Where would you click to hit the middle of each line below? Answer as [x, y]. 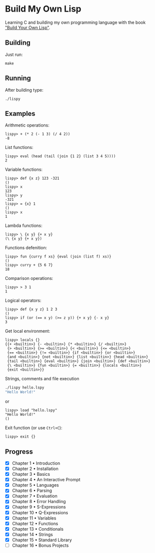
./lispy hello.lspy [25, 388]
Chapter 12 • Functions [35, 523]
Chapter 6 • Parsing [32, 490]
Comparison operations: [29, 278]
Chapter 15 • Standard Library [42, 540]
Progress [19, 451]
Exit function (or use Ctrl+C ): [34, 428]
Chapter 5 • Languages [35, 485]
